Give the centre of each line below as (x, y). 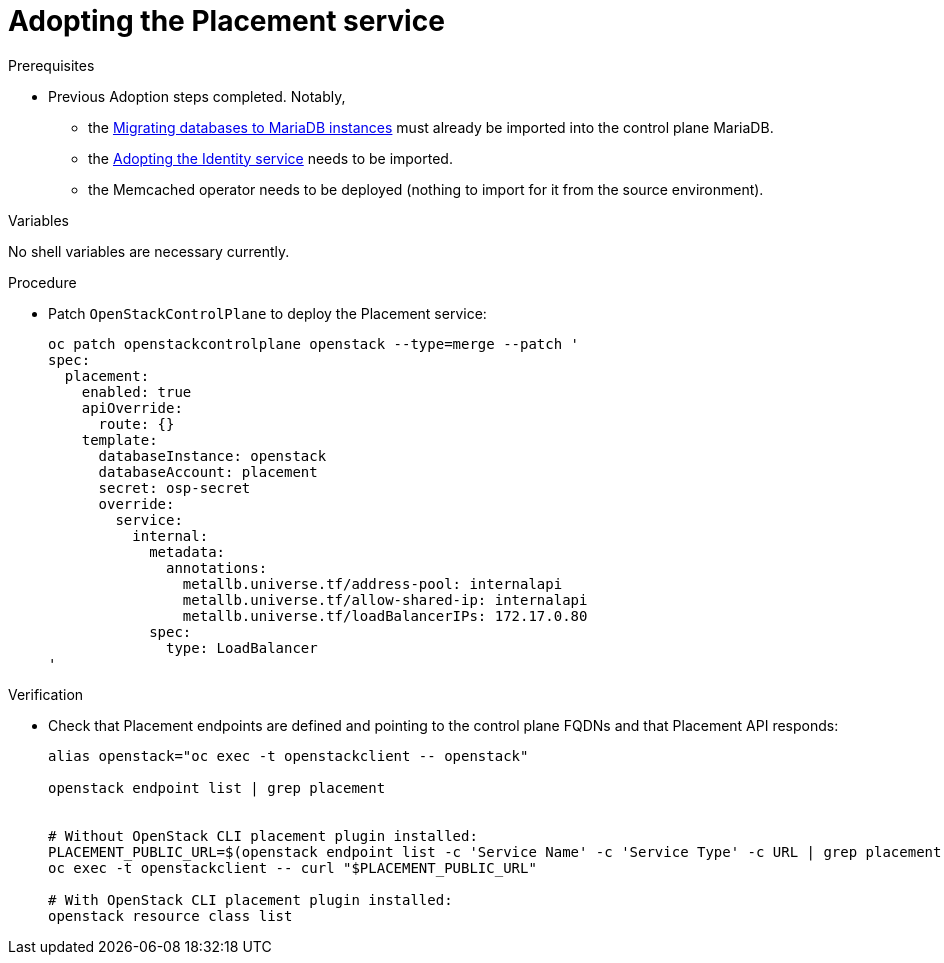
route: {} (136, 423)
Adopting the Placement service (226, 21)
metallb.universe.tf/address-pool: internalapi (372, 583)
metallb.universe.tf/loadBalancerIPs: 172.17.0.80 (385, 615)
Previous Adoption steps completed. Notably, (197, 96)
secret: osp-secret (174, 487)
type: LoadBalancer (242, 647)
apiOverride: (132, 407)
